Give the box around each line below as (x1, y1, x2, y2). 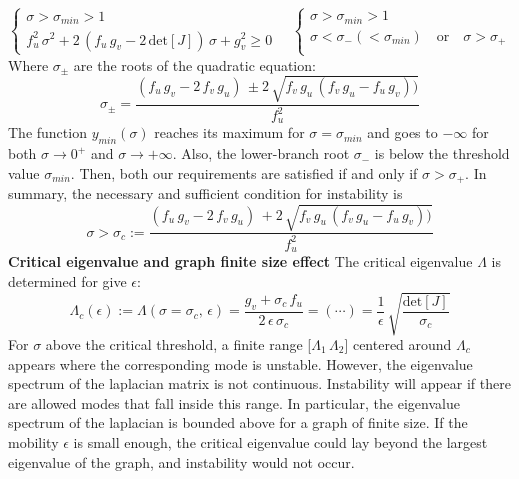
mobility (8, 431, 59, 452)
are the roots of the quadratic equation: (73, 54, 316, 75)
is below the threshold (374, 143, 510, 164)
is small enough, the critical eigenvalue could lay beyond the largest (73, 431, 488, 452)
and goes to (367, 122, 438, 143)
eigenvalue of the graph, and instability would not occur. (8, 451, 355, 472)
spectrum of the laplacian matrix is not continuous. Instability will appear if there (8, 373, 511, 394)
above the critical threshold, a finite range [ (45, 334, 312, 355)
